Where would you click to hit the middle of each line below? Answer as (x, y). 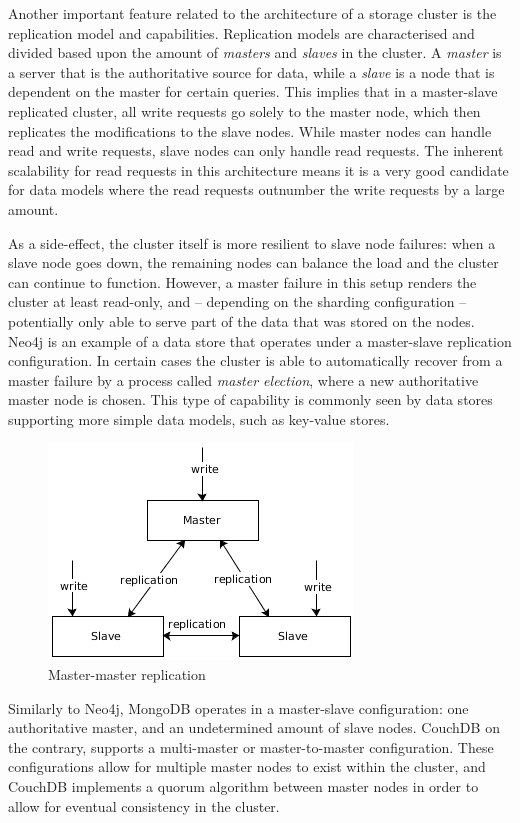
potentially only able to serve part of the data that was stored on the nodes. (241, 320)
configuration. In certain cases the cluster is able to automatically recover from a (255, 360)
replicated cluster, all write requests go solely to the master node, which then (244, 110)
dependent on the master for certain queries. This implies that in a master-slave (253, 91)
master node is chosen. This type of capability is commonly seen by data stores (250, 399)
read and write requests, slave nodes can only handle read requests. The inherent (256, 150)
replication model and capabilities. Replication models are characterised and (241, 32)
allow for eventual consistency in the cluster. (144, 805)
